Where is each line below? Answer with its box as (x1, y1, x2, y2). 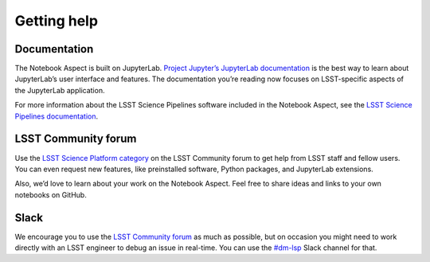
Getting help (14, 12, 99, 29)
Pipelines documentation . (14, 111, 99, 121)
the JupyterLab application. (14, 85, 105, 95)
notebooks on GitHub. (14, 190, 87, 199)
